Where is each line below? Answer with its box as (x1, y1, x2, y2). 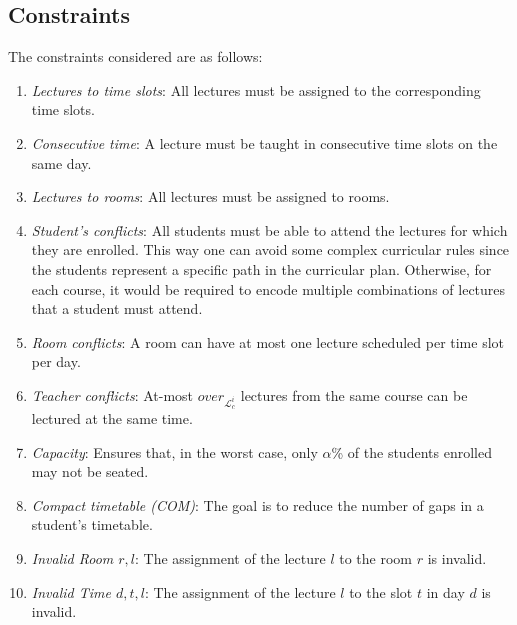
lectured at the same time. (31, 408, 193, 429)
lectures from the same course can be (240, 384, 468, 405)
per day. (31, 351, 81, 372)
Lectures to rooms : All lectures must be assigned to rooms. (31, 186, 390, 207)
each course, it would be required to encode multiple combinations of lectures (31, 278, 506, 299)
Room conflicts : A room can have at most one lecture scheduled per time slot (31, 331, 505, 352)
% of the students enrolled (331, 441, 492, 462)
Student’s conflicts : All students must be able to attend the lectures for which (31, 219, 508, 240)
